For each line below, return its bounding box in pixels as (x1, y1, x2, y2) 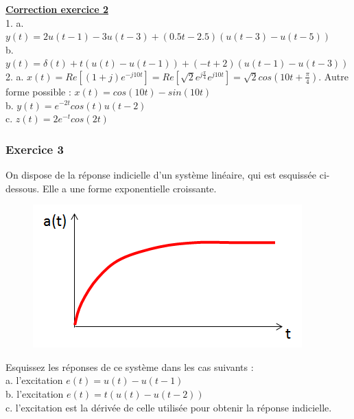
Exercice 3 (5, 140, 64, 157)
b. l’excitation (5, 386, 64, 400)
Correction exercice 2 (5, 2, 109, 16)
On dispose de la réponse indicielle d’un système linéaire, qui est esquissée (5, 167, 317, 181)
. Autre (318, 69, 349, 83)
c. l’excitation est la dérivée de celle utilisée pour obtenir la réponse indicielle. (5, 400, 332, 414)
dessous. (5, 181, 40, 195)
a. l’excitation (5, 373, 63, 387)
